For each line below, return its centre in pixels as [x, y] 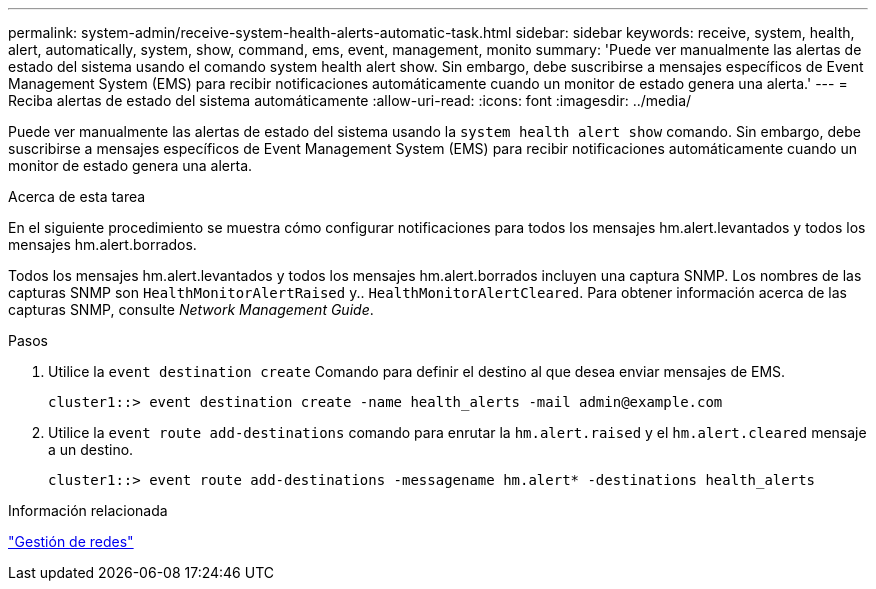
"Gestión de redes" [71, 541]
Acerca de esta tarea [77, 196]
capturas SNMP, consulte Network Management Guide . [191, 309]
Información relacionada [88, 510]
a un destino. [91, 449]
